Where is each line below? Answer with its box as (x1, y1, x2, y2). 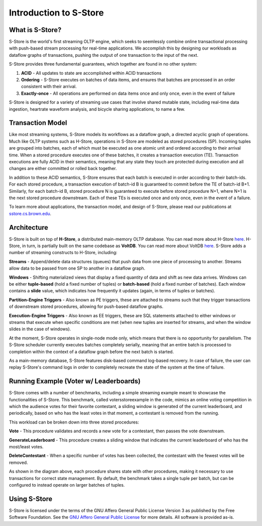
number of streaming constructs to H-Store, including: (9, 250, 117, 255)
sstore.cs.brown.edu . (9, 210, 51, 216)
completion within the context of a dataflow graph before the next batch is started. (9, 349, 174, 355)
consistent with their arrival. (21, 84, 77, 89)
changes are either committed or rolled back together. (9, 166, 117, 171)
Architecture (9, 223, 49, 232)
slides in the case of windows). (9, 326, 71, 332)
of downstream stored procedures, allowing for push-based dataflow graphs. (9, 304, 164, 309)
